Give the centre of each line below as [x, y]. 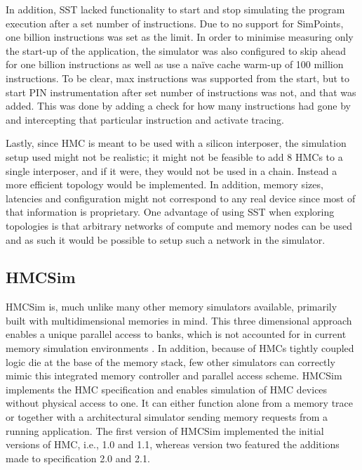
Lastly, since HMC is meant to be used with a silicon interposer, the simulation [176, 143]
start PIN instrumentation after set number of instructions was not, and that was [181, 92]
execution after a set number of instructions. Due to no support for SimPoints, [175, 23]
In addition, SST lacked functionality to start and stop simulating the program [175, 9]
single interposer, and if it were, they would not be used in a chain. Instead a [172, 170]
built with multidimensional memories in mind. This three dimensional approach [179, 320]
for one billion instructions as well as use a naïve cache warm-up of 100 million [175, 64]
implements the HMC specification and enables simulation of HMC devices [167, 389]
